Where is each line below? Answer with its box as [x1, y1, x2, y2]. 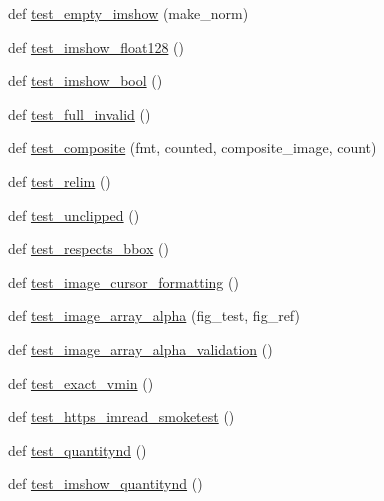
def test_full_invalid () [8, 103, 151, 124]
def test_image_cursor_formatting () [8, 271, 239, 292]
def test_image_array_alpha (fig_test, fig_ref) [8, 305, 300, 326]
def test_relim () [8, 170, 111, 191]
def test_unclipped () [8, 204, 140, 225]
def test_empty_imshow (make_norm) [8, 3, 249, 23]
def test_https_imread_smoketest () [8, 406, 235, 427]
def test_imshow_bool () [8, 70, 163, 91]
